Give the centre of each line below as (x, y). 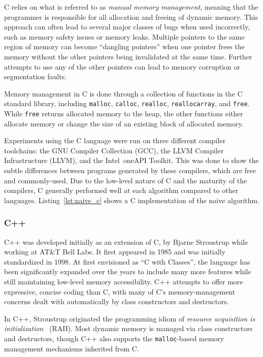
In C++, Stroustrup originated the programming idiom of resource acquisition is (130, 318)
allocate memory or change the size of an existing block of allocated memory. (124, 123)
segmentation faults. (36, 76)
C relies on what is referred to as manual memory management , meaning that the (131, 7)
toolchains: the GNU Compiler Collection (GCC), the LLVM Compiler (114, 150)
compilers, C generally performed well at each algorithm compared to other (121, 190)
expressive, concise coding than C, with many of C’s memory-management (120, 291)
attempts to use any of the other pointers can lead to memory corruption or (122, 66)
